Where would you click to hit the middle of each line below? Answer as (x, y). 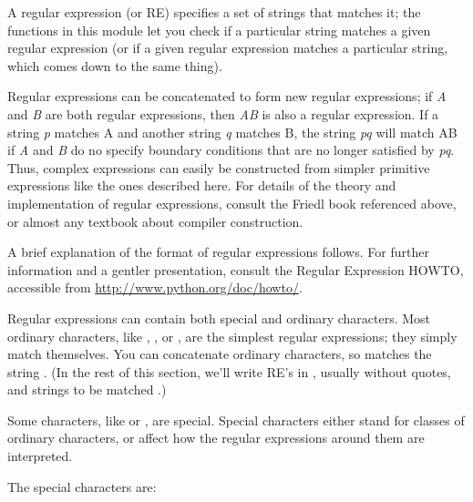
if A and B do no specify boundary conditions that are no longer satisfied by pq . (231, 150)
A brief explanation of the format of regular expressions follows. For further (218, 252)
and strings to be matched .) (87, 389)
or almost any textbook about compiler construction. (155, 221)
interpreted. (40, 456)
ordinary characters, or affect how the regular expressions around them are (216, 438)
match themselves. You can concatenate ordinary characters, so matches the (220, 354)
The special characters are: (82, 486)
